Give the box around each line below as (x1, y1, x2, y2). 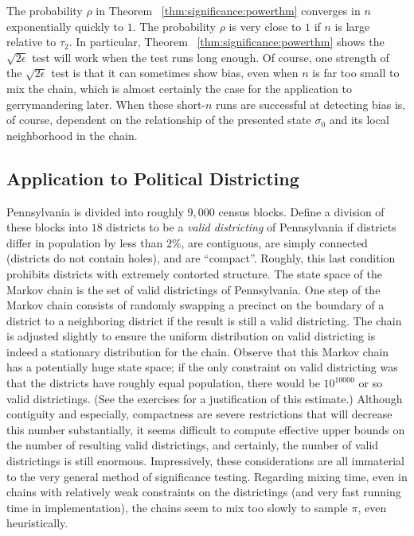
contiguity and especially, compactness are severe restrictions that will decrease (6, 406, 393, 422)
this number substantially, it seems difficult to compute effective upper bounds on (6, 421, 405, 437)
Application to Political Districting (6, 165, 299, 190)
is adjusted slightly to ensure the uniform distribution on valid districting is (6, 328, 376, 344)
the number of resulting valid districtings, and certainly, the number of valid (6, 437, 379, 453)
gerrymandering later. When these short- (6, 95, 206, 112)
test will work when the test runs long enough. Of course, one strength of (32, 49, 389, 65)
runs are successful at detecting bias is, (216, 95, 406, 112)
